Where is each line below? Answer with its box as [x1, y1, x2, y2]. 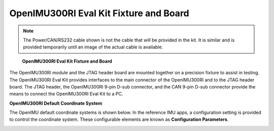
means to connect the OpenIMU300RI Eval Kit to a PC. [9, 91, 123, 97]
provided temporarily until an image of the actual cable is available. [23, 44, 163, 50]
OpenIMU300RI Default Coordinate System [9, 100, 102, 106]
